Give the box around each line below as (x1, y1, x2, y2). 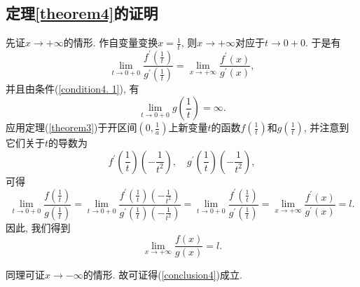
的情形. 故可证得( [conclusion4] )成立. (83, 267, 242, 282)
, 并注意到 (303, 120, 349, 134)
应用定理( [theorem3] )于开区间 (6, 120, 137, 134)
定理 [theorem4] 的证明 (6, 2, 158, 24)
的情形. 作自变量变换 (63, 35, 158, 50)
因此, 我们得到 (6, 220, 71, 234)
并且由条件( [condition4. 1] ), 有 (6, 81, 139, 96)
